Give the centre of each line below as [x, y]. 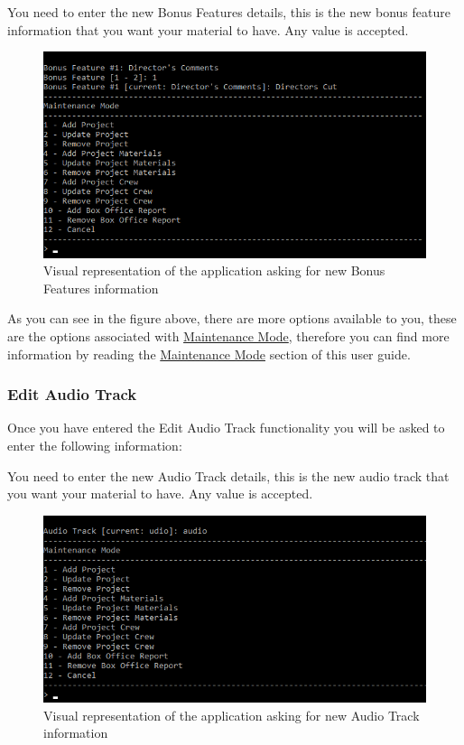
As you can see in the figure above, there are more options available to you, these [232, 318]
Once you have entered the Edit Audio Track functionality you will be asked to [226, 428]
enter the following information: [95, 445]
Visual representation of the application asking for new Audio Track [232, 715]
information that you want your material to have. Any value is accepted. [208, 29]
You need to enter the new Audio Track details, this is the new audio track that [228, 475]
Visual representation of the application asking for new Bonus [214, 270]
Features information [101, 288]
